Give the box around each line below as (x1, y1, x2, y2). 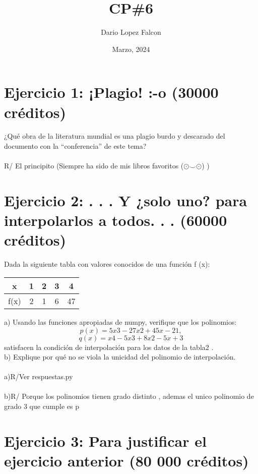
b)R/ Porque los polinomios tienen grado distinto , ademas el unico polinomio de (4, 391, 254, 401)
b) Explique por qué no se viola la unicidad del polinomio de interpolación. (4, 351, 236, 362)
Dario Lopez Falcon (101, 27, 161, 37)
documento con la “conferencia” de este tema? (4, 141, 147, 151)
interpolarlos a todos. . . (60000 (4, 210, 227, 230)
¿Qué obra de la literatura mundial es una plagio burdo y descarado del (4, 131, 225, 141)
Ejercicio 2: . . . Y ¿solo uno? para (4, 190, 247, 210)
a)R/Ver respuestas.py (4, 371, 73, 382)
